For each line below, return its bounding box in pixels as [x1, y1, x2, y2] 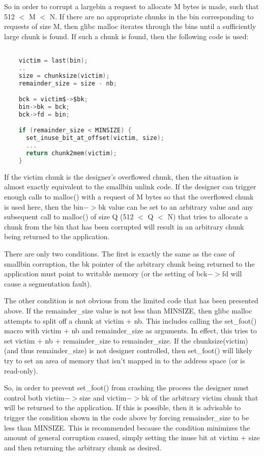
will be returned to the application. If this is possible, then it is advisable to [4, 402, 241, 413]
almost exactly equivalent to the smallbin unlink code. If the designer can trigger [4, 181, 256, 192]
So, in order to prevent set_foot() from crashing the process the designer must [4, 382, 249, 393]
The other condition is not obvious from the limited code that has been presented [4, 295, 258, 306]
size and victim [79, 392, 127, 403]
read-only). [4, 365, 38, 376]
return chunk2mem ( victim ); [25, 150, 117, 157]
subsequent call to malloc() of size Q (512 [4, 211, 134, 222]
